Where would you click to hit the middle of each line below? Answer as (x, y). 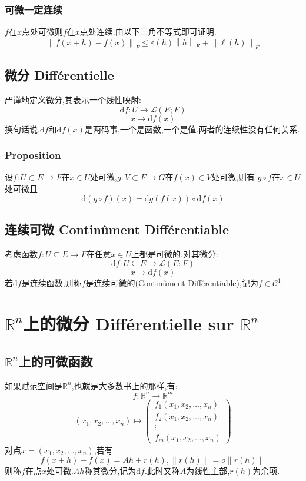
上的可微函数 (56, 361)
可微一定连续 (34, 9)
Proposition (33, 155)
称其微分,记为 (110, 470)
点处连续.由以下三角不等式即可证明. (148, 31)
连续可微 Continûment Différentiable (117, 229)
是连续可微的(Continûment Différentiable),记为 (172, 283)
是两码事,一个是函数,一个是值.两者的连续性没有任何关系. (192, 129)
